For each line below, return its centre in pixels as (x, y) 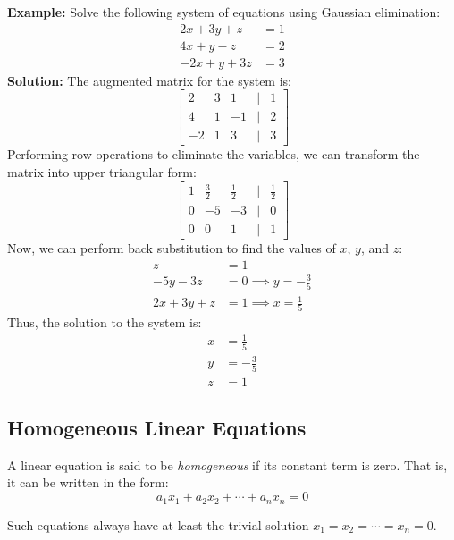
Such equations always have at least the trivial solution (158, 524)
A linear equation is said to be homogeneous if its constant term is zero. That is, (227, 464)
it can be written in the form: (88, 482)
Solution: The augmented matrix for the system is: (149, 80)
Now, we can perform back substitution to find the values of (172, 248)
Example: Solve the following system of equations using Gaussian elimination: (224, 12)
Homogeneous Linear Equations (157, 428)
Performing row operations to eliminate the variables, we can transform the (214, 154)
